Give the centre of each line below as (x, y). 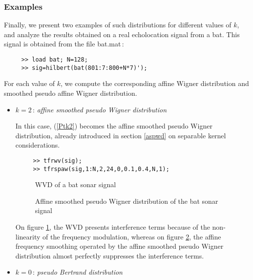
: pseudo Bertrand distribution (78, 272)
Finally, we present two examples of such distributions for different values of (118, 25)
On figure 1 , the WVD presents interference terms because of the (113, 226)
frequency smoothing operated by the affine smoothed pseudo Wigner (119, 246)
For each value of (30, 83)
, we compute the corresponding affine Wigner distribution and (155, 83)
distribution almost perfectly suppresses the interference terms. (110, 255)
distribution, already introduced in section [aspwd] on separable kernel (121, 135)
